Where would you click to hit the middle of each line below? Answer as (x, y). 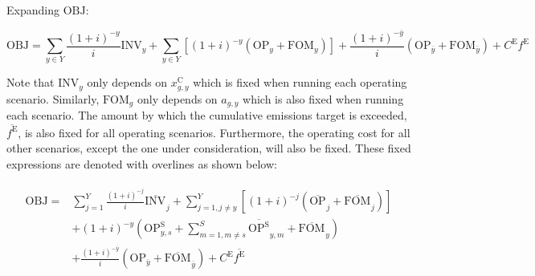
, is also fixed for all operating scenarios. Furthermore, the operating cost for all (214, 132)
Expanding (33, 10)
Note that (31, 82)
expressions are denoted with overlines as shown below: (142, 163)
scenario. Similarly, (53, 98)
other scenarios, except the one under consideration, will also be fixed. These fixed (209, 148)
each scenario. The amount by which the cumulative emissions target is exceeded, (207, 115)
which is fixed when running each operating (300, 82)
